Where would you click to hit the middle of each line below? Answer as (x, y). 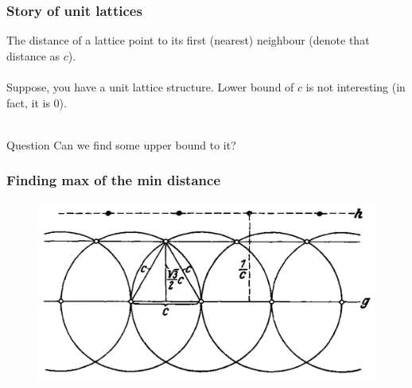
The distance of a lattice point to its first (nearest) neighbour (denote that (188, 40)
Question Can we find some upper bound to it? (121, 144)
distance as (33, 55)
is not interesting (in (356, 87)
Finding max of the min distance (113, 180)
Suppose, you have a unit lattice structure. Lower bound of (150, 87)
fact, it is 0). (37, 102)
